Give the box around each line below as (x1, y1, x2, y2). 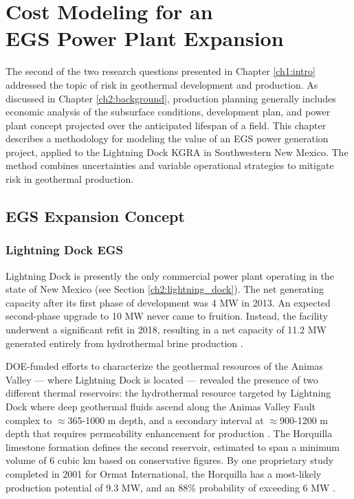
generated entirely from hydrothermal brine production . (5, 335, 243, 350)
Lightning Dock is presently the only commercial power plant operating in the (5, 268, 334, 282)
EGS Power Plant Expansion (5, 24, 284, 52)
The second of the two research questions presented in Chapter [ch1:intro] (5, 64, 316, 78)
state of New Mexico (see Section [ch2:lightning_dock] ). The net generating (5, 282, 324, 296)
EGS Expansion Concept (5, 206, 185, 227)
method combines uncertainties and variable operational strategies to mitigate (5, 158, 334, 173)
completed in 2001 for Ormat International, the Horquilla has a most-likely (5, 466, 322, 480)
